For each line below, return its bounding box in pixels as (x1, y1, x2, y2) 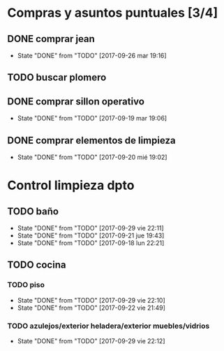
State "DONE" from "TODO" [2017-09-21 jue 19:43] (17, 231, 165, 240)
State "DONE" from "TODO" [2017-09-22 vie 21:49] (17, 303, 165, 312)
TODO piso (7, 280, 45, 290)
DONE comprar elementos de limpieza (7, 135, 176, 146)
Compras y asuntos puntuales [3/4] (7, 5, 218, 21)
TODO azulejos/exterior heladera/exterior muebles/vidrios (7, 321, 210, 331)
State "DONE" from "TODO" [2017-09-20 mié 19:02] (17, 153, 167, 162)
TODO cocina (7, 259, 66, 271)
